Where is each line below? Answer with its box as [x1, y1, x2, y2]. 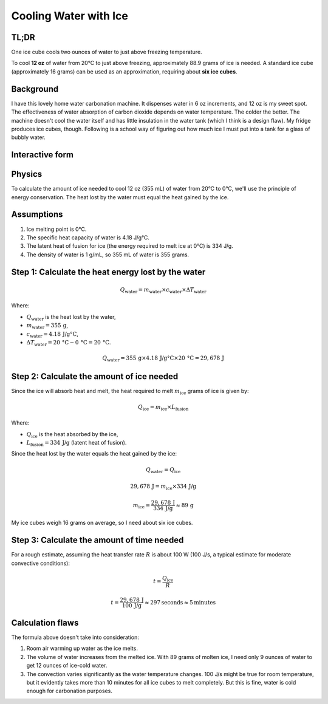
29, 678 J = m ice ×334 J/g [130, 483, 197, 491]
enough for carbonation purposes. [26, 687, 112, 695]
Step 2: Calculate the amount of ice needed [11, 371, 179, 382]
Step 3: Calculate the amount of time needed [11, 535, 184, 545]
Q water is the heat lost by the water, [26, 313, 116, 322]
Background [11, 84, 59, 94]
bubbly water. [11, 134, 46, 141]
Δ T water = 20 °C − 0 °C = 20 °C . [26, 339, 112, 347]
